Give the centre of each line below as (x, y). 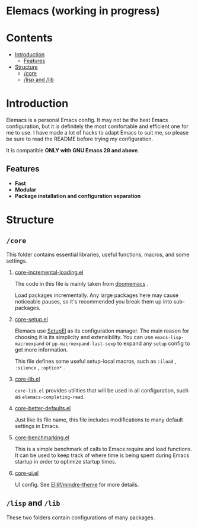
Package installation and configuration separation (78, 196)
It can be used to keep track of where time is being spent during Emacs (102, 455)
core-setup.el (31, 319)
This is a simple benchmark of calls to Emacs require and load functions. (103, 449)
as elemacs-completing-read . (49, 397)
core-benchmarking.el (42, 437)
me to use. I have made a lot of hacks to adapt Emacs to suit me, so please (97, 133)
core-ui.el (27, 473)
